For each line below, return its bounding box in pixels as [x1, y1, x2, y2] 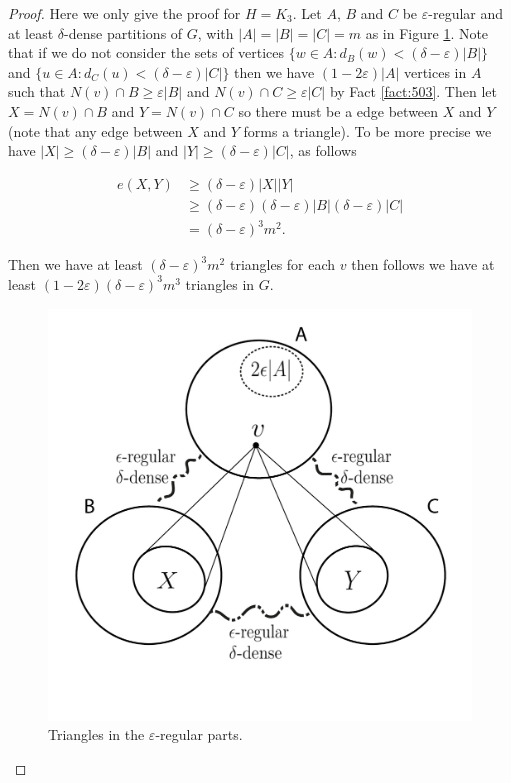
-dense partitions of [64, 22, 183, 43]
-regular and [428, 3, 504, 23]
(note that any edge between [8, 120, 183, 141]
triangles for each [229, 254, 336, 275]
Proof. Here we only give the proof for [8, 3, 241, 23]
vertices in [403, 61, 467, 82]
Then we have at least [8, 254, 143, 275]
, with [197, 22, 234, 43]
